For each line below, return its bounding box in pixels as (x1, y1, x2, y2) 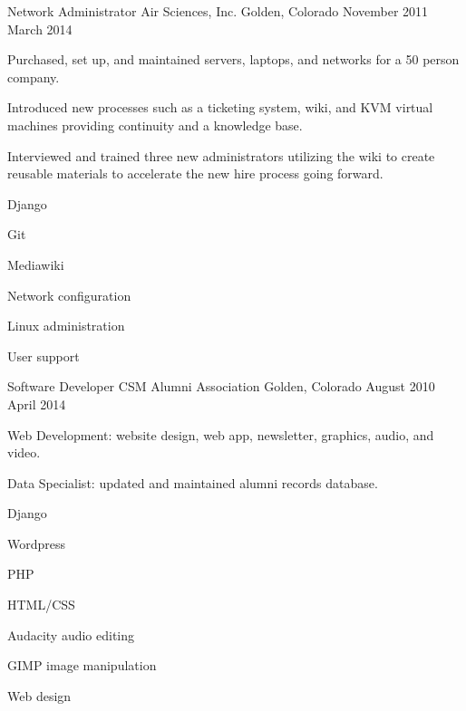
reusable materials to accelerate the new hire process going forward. (7, 164, 383, 183)
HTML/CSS (7, 595, 75, 614)
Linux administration (7, 316, 125, 335)
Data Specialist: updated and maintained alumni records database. (7, 473, 378, 492)
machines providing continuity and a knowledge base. (7, 115, 303, 134)
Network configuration (7, 285, 131, 304)
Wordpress (7, 533, 66, 552)
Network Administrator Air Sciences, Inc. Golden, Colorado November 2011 (7, 2, 429, 20)
